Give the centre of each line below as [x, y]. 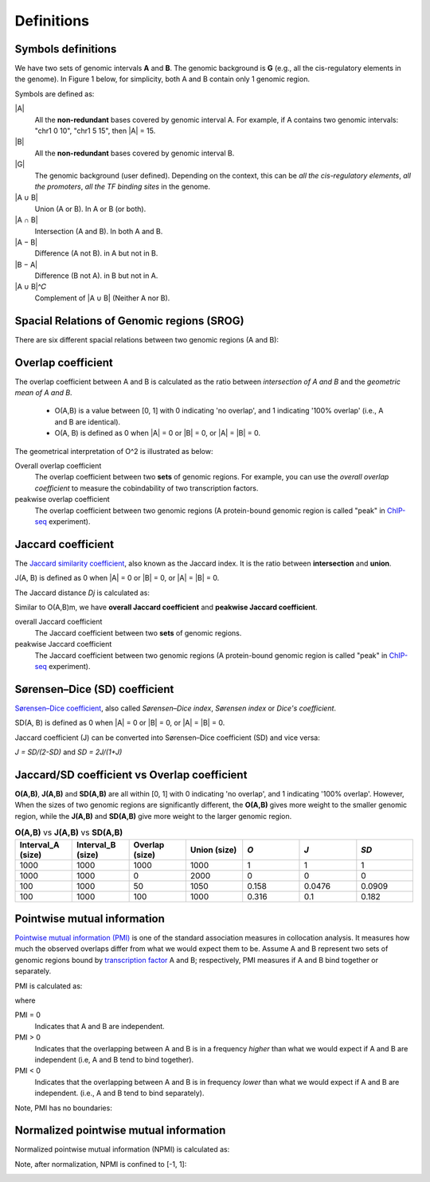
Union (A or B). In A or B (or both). [90, 209]
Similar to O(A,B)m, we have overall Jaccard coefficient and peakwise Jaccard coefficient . [166, 607]
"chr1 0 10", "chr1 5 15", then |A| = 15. [95, 131]
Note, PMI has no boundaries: [64, 1108]
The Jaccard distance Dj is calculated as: [82, 593]
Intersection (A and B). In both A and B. [99, 231]
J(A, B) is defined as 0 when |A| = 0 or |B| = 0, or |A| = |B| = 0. [117, 578]
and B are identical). [88, 421]
